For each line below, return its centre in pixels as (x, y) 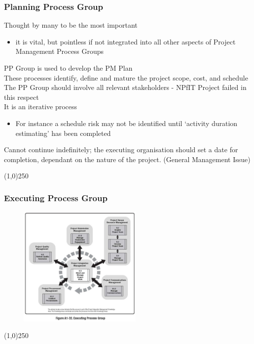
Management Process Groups (60, 51)
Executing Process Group (56, 197)
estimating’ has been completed (63, 133)
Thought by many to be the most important (71, 25)
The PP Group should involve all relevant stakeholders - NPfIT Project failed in (125, 87)
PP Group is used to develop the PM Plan (68, 68)
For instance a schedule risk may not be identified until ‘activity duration (127, 123)
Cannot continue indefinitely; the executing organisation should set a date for (121, 150)
